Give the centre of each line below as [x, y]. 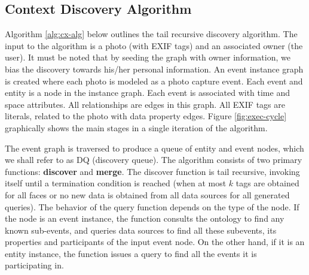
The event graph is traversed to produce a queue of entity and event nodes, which [154, 148]
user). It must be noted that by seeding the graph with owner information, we [148, 57]
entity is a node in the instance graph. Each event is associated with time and [147, 93]
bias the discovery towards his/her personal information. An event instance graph [154, 69]
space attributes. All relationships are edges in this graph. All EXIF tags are [145, 104]
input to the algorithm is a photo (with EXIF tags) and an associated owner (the [154, 45]
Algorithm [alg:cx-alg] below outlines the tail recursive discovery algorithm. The [151, 34]
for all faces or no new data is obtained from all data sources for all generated [147, 194]
